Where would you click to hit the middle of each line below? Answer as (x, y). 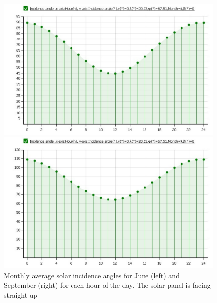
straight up (21, 295)
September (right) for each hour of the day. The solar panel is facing (107, 285)
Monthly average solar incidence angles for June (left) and (92, 275)
